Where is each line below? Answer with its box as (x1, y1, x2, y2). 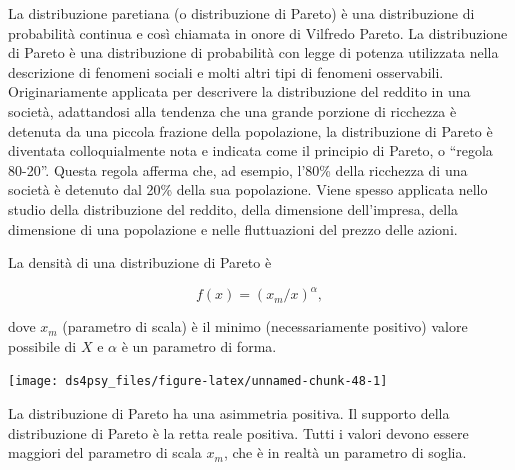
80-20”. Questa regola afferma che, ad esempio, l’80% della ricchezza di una (8, 159, 468, 180)
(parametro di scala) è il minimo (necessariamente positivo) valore (62, 316, 468, 337)
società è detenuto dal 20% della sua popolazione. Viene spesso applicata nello (8, 179, 488, 200)
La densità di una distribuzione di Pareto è (8, 252, 272, 273)
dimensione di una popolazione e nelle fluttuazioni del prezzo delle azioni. (8, 218, 458, 239)
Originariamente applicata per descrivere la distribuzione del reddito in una (8, 81, 471, 102)
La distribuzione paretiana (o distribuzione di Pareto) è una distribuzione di (8, 3, 475, 23)
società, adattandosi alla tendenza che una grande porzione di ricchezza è (8, 100, 457, 121)
